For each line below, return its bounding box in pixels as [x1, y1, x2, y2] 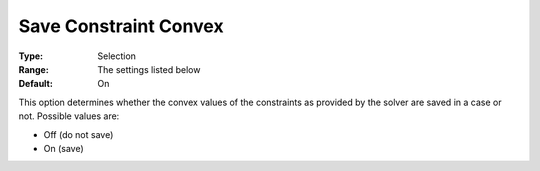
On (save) [43, 142, 84, 154]
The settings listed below [97, 63, 201, 75]
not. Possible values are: [18, 110, 120, 122]
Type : [18, 50, 44, 62]
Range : [18, 63, 49, 75]
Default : [18, 78, 54, 90]
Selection [97, 50, 137, 62]
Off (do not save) [43, 128, 114, 140]
